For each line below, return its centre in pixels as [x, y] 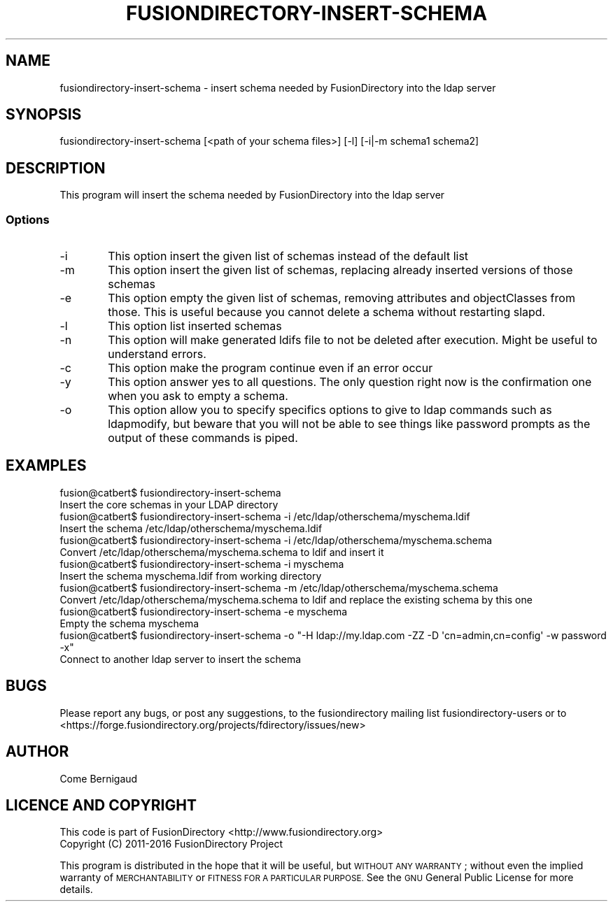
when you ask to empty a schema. [198, 396]
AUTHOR [37, 752]
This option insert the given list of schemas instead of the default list [288, 256]
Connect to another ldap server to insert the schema [181, 659]
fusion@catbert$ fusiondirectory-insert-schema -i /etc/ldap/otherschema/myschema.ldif [265, 516]
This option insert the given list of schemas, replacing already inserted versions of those [340, 270]
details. [76, 890]
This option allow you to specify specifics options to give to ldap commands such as [330, 410]
